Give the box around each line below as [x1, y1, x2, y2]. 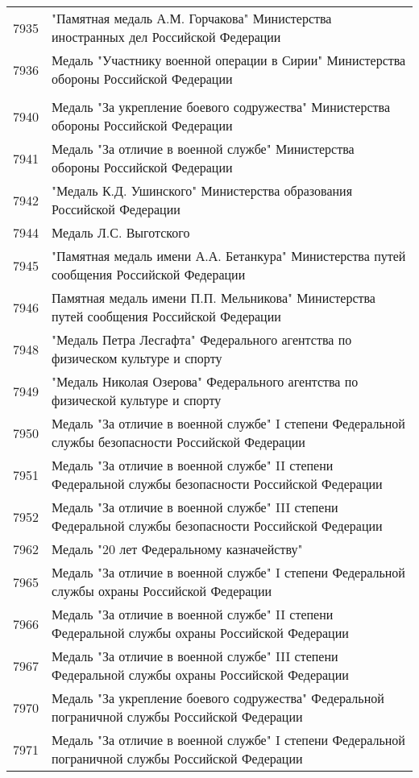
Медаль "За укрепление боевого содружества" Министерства [52, 97, 390, 116]
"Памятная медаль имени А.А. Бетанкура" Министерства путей [52, 246, 406, 265]
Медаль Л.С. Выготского [52, 223, 190, 242]
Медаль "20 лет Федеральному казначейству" [52, 540, 303, 558]
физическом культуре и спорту [52, 349, 222, 367]
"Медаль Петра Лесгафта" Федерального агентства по [52, 330, 352, 349]
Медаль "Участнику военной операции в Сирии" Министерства [52, 51, 406, 69]
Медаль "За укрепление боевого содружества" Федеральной [52, 689, 384, 707]
